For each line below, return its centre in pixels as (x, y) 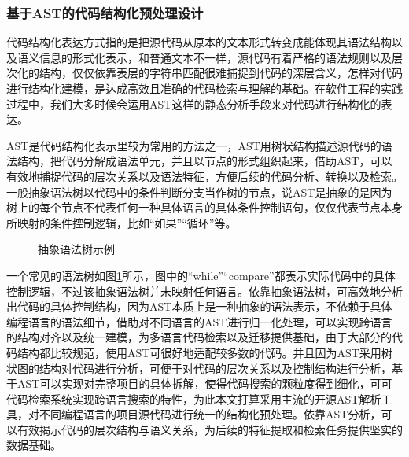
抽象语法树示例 (76, 249)
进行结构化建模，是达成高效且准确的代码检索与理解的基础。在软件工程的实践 (204, 88)
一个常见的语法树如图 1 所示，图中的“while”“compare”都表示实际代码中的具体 (201, 275)
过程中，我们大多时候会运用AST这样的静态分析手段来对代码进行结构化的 (194, 103)
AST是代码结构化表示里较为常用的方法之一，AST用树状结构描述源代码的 (194, 145)
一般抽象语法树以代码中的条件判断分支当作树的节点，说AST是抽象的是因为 (199, 192)
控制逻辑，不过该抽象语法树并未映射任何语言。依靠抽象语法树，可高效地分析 (204, 291)
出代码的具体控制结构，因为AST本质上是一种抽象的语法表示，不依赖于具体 (199, 306)
